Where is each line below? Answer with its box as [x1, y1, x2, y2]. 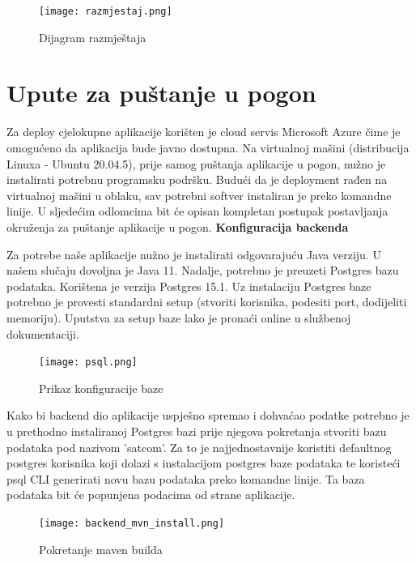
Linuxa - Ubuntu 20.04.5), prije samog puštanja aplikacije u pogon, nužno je [6, 155, 386, 172]
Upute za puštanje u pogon [6, 76, 316, 109]
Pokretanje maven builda [39, 540, 163, 557]
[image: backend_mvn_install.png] [39, 517, 225, 529]
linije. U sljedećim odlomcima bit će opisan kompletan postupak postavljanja [6, 203, 388, 220]
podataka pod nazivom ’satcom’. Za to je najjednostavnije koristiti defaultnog [6, 438, 392, 455]
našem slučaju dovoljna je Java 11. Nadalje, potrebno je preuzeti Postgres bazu [6, 262, 399, 279]
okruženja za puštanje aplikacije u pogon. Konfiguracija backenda [6, 218, 349, 235]
